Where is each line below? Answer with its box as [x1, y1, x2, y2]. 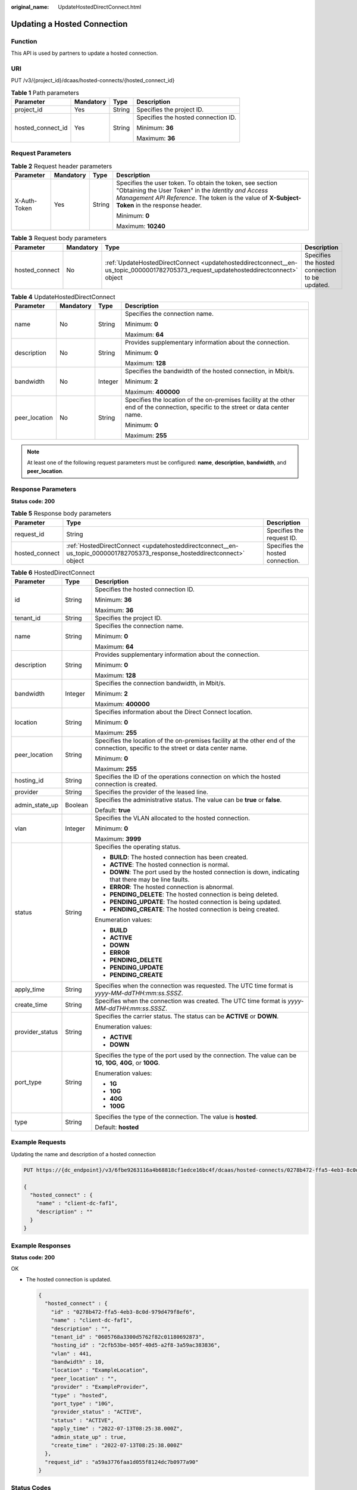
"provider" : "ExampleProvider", [51, 1383, 149, 1390]
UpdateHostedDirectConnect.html [58, 4, 142, 10]
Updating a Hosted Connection [11, 18, 128, 29]
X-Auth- [14, 197, 37, 205]
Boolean [65, 801, 89, 809]
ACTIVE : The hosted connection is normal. [109, 861, 230, 868]
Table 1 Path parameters [11, 88, 80, 97]
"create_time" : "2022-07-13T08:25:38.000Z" [51, 1442, 183, 1448]
